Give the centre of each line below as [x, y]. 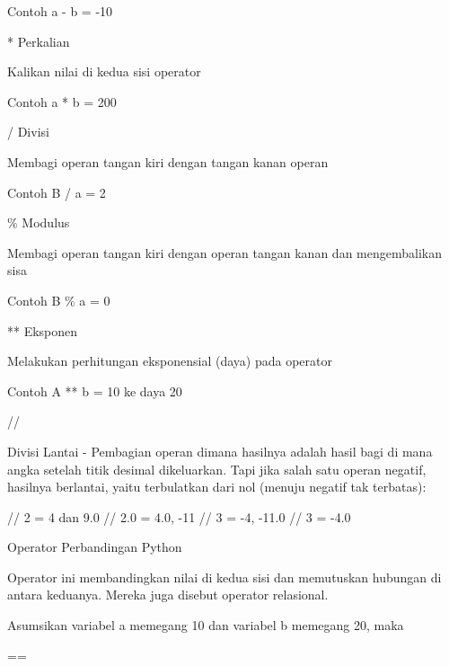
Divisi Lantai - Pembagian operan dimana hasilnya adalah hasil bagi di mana [220, 451]
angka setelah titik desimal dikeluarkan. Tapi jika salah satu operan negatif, [217, 469]
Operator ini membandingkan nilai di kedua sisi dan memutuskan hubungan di [224, 577]
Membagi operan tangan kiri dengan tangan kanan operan [168, 161]
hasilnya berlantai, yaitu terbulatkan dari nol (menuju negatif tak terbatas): [217, 487]
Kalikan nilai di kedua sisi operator [104, 71]
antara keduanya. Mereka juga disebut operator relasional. [168, 595]
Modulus [46, 222]
